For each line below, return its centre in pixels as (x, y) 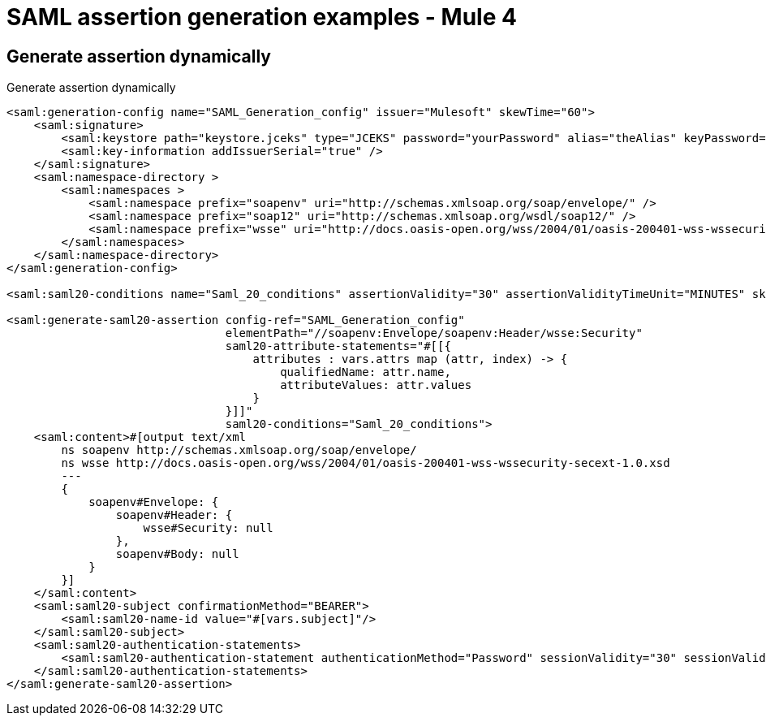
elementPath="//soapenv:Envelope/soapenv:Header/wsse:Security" (434, 333)
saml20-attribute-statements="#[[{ (338, 346)
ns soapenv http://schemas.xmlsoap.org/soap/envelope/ (239, 450)
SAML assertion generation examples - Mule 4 (262, 17)
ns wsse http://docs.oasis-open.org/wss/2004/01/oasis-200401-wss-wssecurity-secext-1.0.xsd (366, 463)
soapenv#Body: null (177, 554)
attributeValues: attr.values (376, 385)
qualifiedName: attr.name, (366, 372)
